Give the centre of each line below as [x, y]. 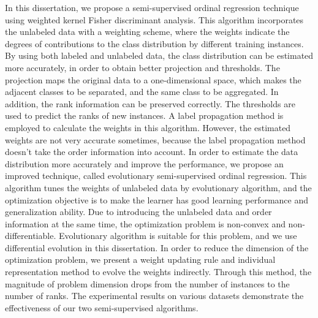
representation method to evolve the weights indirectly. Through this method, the [158, 272]
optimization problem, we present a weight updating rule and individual [140, 259]
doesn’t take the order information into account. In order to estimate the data [152, 152]
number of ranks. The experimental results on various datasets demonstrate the [154, 296]
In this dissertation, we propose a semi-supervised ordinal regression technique [152, 7]
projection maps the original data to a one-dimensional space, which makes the [153, 79]
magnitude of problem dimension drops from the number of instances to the [147, 283]
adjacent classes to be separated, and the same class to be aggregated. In [142, 92]
